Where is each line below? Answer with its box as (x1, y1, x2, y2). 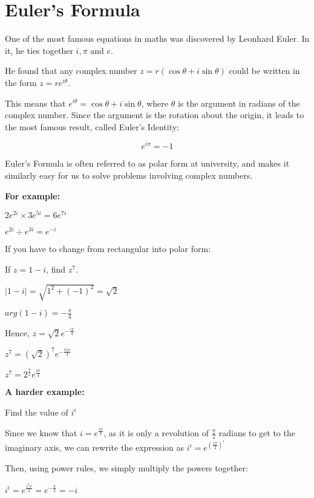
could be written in (229, 64, 300, 77)
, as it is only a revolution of (103, 426, 209, 439)
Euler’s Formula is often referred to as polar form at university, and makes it (5, 157, 290, 170)
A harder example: (5, 385, 85, 398)
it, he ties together (5, 44, 73, 56)
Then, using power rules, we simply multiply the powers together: (5, 461, 248, 474)
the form (5, 76, 37, 88)
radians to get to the (218, 426, 295, 439)
